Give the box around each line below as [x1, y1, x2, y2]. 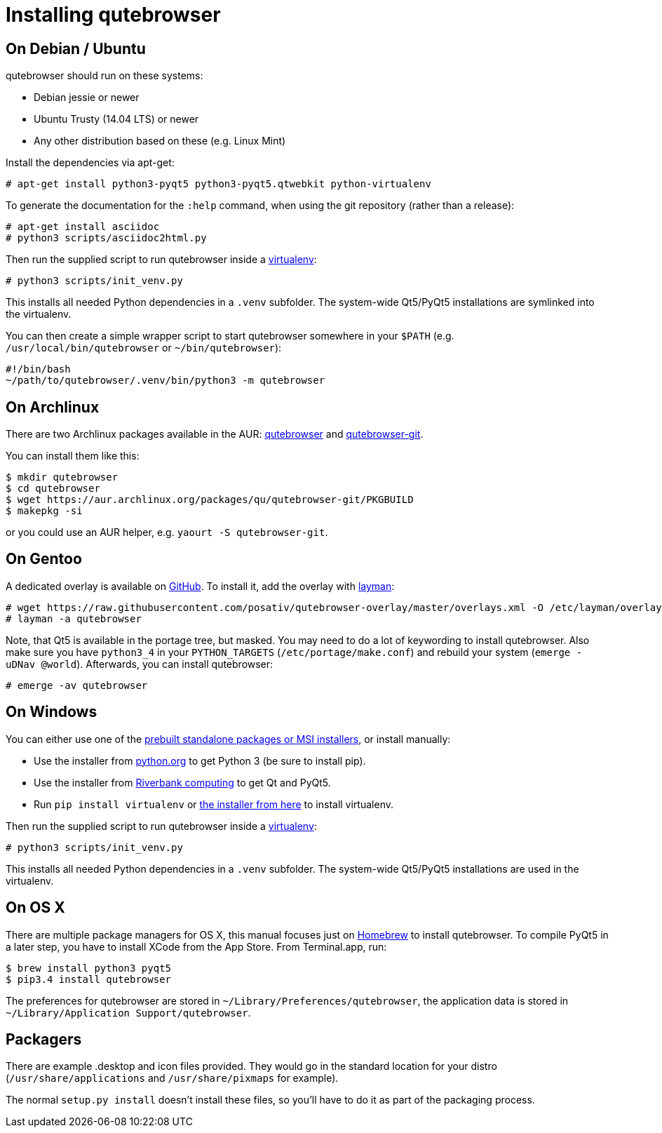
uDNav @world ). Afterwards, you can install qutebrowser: [6, 657, 273, 670]
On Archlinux [6, 398, 100, 416]
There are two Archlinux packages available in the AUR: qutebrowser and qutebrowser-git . [6, 428, 424, 441]
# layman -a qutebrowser [6, 612, 142, 624]
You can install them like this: [6, 450, 140, 462]
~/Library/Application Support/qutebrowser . [6, 1006, 251, 1019]
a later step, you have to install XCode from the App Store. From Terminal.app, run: [6, 940, 387, 953]
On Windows [6, 703, 97, 721]
